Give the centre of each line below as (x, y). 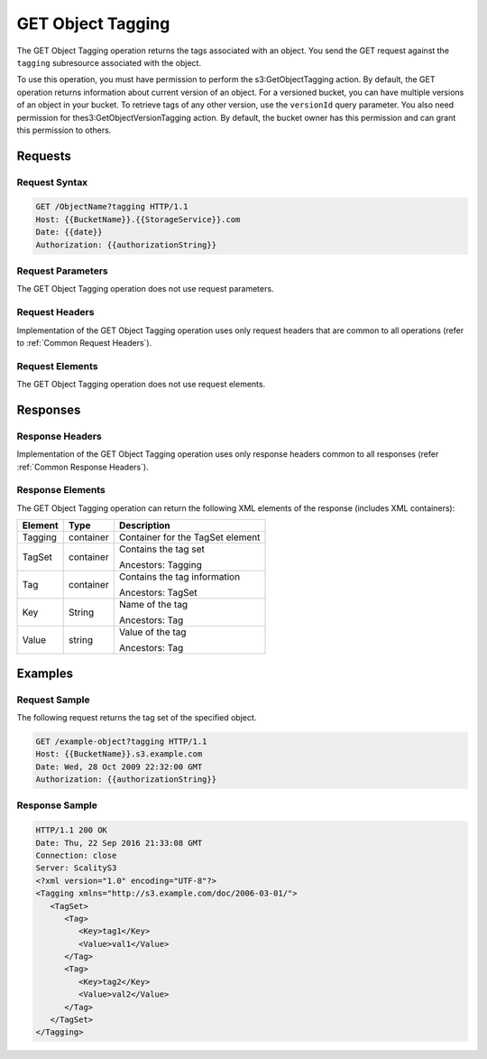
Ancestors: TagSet (158, 593)
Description (144, 525)
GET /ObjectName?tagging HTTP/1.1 (112, 207)
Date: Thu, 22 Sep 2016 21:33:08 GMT (119, 843)
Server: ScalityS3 (76, 868)
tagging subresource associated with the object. (109, 62)
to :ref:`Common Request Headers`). (84, 342)
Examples (45, 673)
